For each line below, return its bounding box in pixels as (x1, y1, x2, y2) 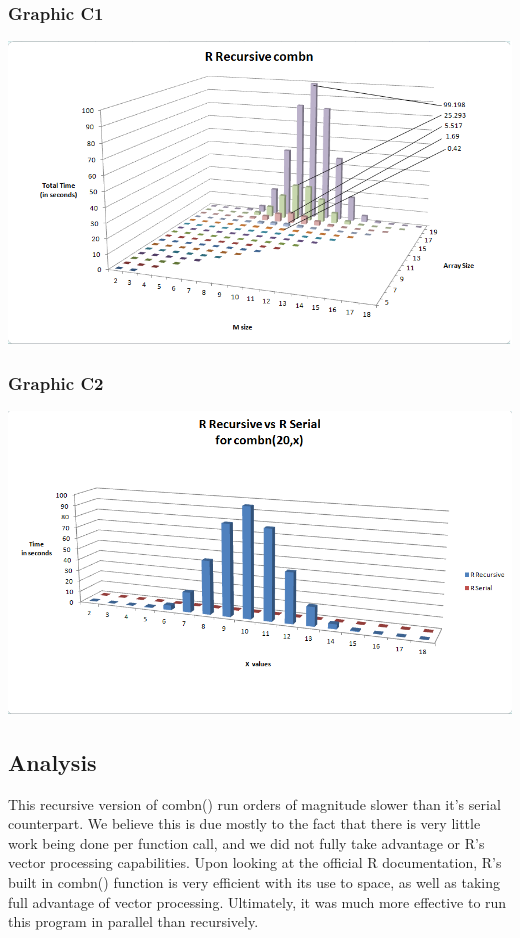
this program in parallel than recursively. (8, 911, 259, 932)
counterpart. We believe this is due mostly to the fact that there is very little (8, 813, 481, 834)
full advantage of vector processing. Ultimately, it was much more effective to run (8, 891, 507, 912)
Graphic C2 (8, 370, 104, 395)
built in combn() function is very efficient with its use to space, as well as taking (8, 872, 501, 893)
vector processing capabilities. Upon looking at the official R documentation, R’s (8, 852, 502, 873)
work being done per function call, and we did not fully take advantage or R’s (8, 832, 485, 853)
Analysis (8, 746, 97, 777)
